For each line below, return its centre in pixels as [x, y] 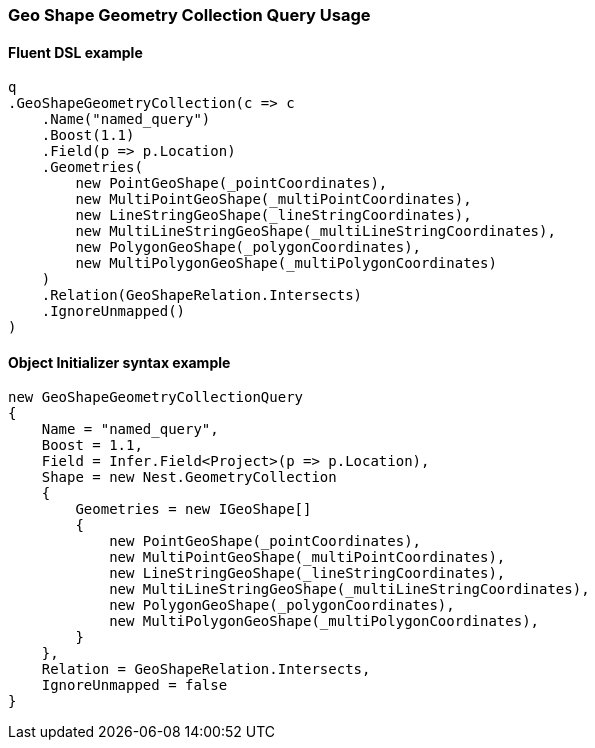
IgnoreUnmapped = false [134, 685]
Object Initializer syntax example [119, 362]
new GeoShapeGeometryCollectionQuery [156, 397]
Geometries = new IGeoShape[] [193, 509]
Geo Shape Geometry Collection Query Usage [189, 15]
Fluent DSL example [75, 52]
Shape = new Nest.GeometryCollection [189, 477]
